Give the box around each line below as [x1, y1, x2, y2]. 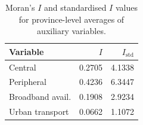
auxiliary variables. [37, 25, 106, 37]
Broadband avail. [9, 90, 71, 103]
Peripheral [9, 75, 46, 88]
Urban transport [9, 105, 69, 118]
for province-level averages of [18, 13, 125, 25]
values [115, 1, 138, 13]
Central [9, 60, 36, 73]
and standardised [43, 1, 107, 13]
